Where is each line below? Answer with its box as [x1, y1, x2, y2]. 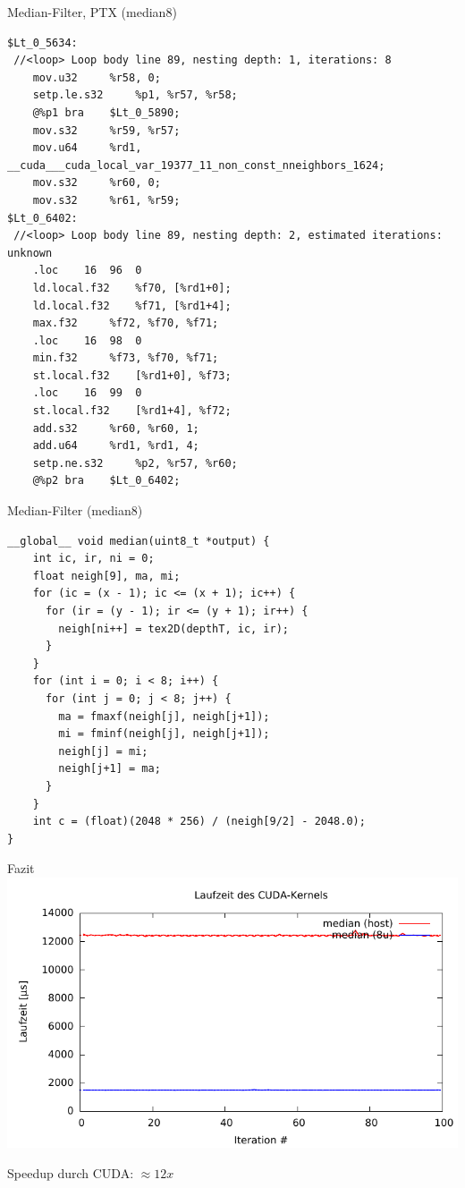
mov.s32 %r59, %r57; [32, 123, 181, 137]
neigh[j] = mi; [58, 744, 148, 758]
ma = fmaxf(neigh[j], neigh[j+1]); [58, 709, 270, 723]
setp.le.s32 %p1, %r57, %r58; [32, 89, 238, 102]
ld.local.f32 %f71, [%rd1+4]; [32, 299, 232, 312]
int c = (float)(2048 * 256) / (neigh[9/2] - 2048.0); [32, 815, 366, 828]
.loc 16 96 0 [32, 264, 142, 277]
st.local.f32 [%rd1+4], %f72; [32, 404, 232, 418]
